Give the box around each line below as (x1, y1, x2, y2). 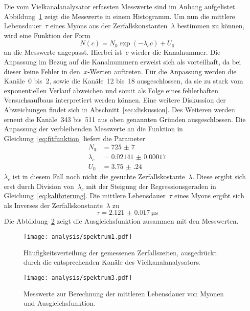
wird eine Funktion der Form (4, 30, 91, 40)
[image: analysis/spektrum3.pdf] (23, 274, 132, 281)
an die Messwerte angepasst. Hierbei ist (4, 47, 122, 57)
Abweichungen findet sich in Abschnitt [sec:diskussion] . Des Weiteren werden (4, 104, 235, 114)
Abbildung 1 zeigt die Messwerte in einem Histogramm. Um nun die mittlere (4, 11, 235, 21)
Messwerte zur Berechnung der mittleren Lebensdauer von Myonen (23, 288, 224, 298)
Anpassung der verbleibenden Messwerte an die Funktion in (4, 124, 183, 134)
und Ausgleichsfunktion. (23, 298, 95, 308)
